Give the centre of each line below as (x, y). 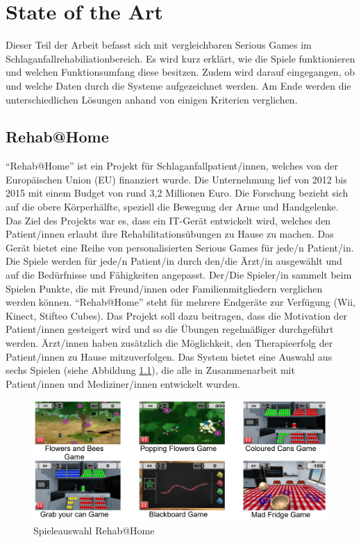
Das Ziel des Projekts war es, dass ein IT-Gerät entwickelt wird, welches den (168, 220)
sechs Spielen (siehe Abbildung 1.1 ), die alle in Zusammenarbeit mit (150, 370)
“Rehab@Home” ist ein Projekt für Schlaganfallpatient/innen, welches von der (172, 166)
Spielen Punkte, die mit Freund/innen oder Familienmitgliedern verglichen (164, 288)
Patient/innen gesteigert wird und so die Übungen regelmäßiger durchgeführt (170, 329)
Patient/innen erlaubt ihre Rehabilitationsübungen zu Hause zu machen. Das (170, 234)
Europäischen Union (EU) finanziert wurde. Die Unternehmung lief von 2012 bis (176, 179)
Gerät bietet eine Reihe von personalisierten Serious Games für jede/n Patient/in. (180, 247)
